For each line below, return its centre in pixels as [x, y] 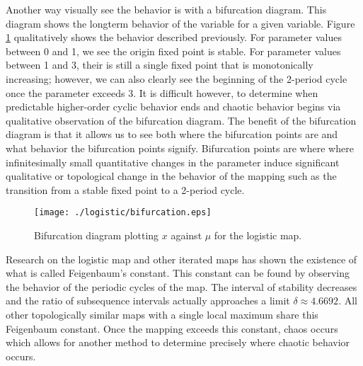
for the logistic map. [258, 235]
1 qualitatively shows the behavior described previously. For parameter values [174, 37]
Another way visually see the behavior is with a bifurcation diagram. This [166, 9]
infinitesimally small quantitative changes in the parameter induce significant [173, 162]
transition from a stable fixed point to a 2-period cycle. [125, 189]
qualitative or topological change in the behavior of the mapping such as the [171, 176]
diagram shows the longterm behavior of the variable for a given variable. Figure [180, 23]
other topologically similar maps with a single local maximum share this [162, 314]
